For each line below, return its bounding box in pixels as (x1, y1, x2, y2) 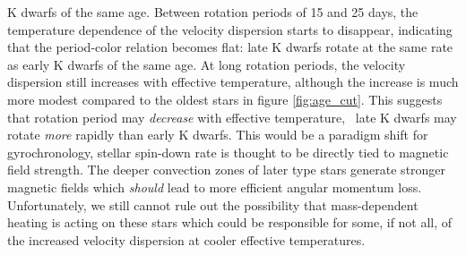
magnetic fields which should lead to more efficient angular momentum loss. (7, 177, 422, 196)
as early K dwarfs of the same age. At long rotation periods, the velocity (7, 55, 406, 73)
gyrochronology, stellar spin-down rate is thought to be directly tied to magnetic (7, 142, 449, 161)
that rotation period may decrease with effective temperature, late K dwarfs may (7, 107, 457, 126)
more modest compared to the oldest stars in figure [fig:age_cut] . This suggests (7, 89, 443, 108)
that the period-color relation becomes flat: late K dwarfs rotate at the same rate (7, 38, 453, 56)
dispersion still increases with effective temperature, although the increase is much (7, 72, 459, 91)
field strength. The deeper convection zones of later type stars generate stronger (7, 160, 446, 179)
